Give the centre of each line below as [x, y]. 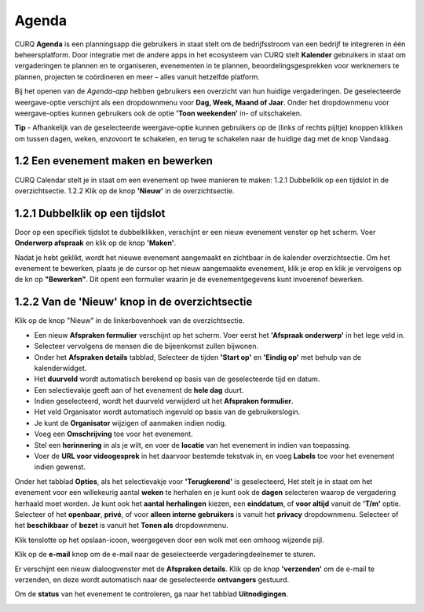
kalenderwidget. [60, 368]
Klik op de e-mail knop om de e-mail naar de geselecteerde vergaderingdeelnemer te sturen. [165, 555]
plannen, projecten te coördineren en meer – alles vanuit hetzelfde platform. [137, 77]
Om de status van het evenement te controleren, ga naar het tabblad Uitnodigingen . [152, 594]
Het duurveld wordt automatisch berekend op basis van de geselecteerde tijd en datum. [177, 379]
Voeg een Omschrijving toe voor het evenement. [113, 434]
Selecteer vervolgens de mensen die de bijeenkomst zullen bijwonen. [146, 346]
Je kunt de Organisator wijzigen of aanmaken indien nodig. [130, 423]
